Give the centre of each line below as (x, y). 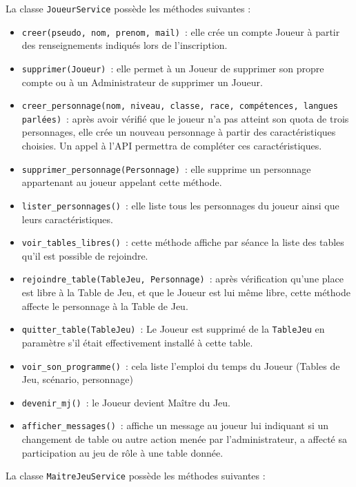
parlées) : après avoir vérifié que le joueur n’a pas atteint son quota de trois (185, 118)
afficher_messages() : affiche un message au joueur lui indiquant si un (175, 425)
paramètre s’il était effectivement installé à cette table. (137, 342)
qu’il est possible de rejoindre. (85, 255)
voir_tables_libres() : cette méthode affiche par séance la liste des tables (183, 242)
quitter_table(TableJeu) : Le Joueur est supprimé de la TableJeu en (173, 329)
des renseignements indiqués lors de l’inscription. (125, 45)
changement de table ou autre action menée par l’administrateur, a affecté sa (185, 439)
